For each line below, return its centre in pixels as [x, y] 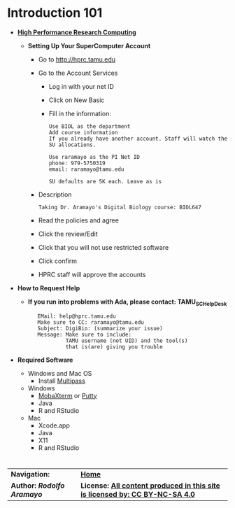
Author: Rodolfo [38, 486]
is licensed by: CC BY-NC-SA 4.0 [138, 494]
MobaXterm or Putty [67, 395]
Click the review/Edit [68, 234]
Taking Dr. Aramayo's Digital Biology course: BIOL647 [120, 207]
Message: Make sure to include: [84, 334]
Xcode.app [54, 425]
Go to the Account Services [78, 73]
